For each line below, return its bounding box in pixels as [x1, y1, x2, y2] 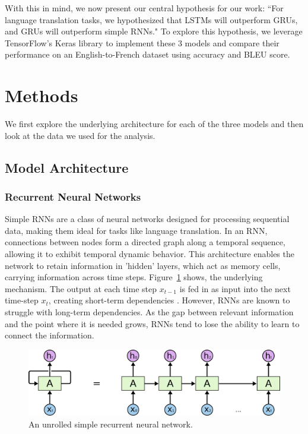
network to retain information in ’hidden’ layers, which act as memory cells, [5, 259, 281, 271]
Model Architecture [5, 158, 129, 176]
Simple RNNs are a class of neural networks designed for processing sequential [5, 213, 290, 225]
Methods [5, 83, 78, 107]
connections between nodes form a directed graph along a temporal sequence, [5, 236, 285, 248]
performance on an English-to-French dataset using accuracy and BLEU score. [5, 48, 290, 61]
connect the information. [5, 329, 94, 341]
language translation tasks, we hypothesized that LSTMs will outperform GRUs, [5, 13, 298, 26]
